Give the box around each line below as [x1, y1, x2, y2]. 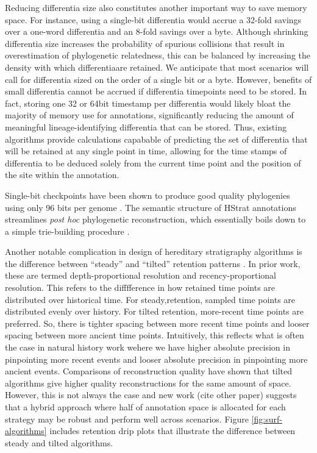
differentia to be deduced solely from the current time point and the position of [5, 156, 301, 169]
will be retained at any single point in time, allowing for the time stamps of [5, 144, 287, 157]
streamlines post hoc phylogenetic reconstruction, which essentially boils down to [5, 213, 306, 226]
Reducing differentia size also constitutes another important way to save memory [5, 1, 307, 13]
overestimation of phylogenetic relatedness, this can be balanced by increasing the [5, 49, 310, 62]
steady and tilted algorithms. [5, 436, 113, 449]
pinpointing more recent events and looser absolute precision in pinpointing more [5, 352, 308, 365]
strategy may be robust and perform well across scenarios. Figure [5, 412, 249, 425]
